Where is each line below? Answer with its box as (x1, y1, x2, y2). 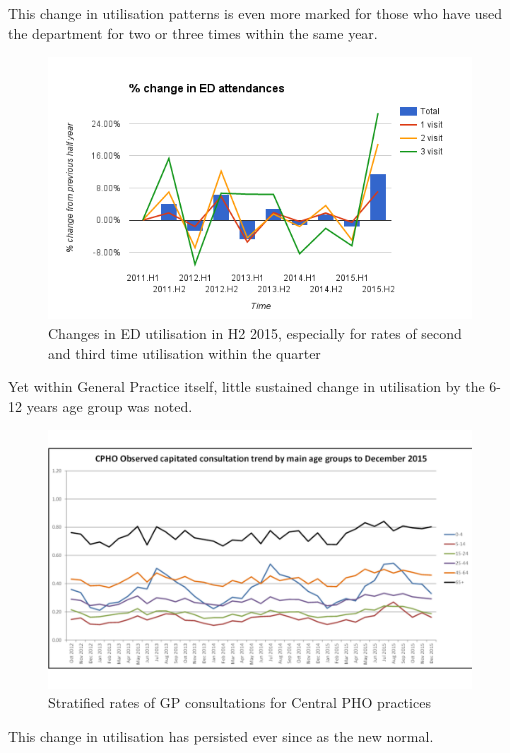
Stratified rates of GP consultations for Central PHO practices (48, 692, 431, 713)
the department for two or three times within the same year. (8, 22, 378, 43)
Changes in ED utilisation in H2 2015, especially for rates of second (48, 322, 462, 343)
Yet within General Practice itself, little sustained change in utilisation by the (8, 376, 485, 397)
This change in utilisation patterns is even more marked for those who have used (8, 3, 503, 23)
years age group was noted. (26, 395, 193, 416)
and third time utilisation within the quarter (48, 342, 321, 363)
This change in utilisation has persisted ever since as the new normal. (8, 725, 434, 746)
